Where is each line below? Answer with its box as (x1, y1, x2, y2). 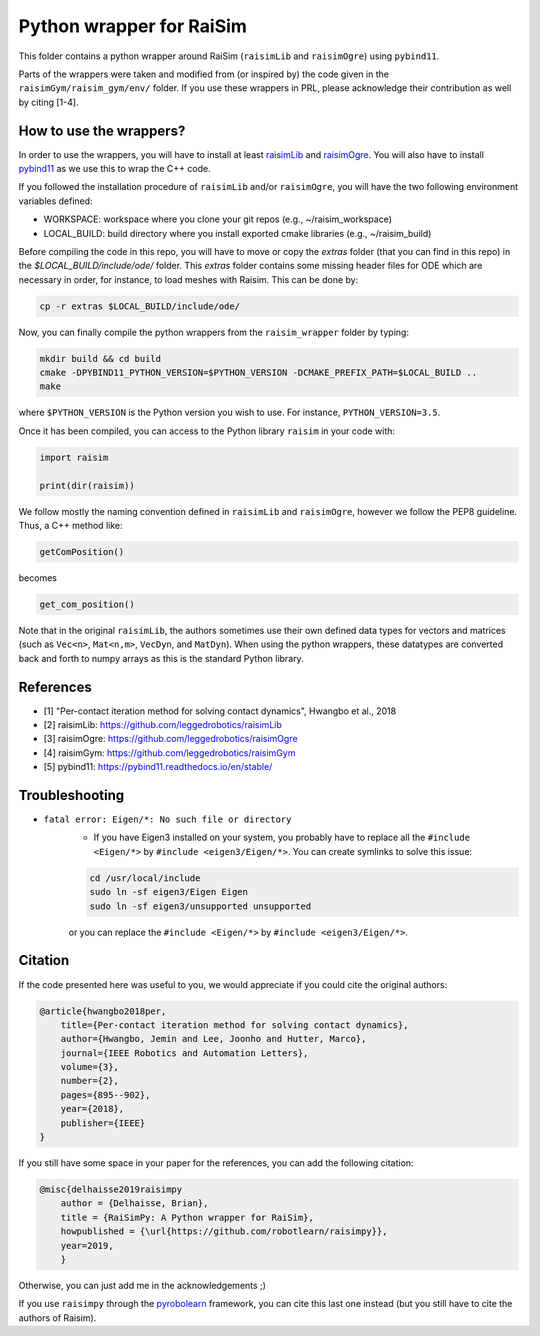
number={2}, (60, 1075, 120, 1087)
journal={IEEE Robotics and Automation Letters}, (60, 1047, 309, 1059)
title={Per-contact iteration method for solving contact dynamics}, (60, 1019, 409, 1030)
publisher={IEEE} (60, 1117, 146, 1129)
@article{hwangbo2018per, (39, 1005, 167, 1017)
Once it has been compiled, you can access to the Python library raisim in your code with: (18, 425, 395, 437)
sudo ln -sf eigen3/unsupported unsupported (89, 900, 312, 912)
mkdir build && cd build (39, 353, 162, 364)
